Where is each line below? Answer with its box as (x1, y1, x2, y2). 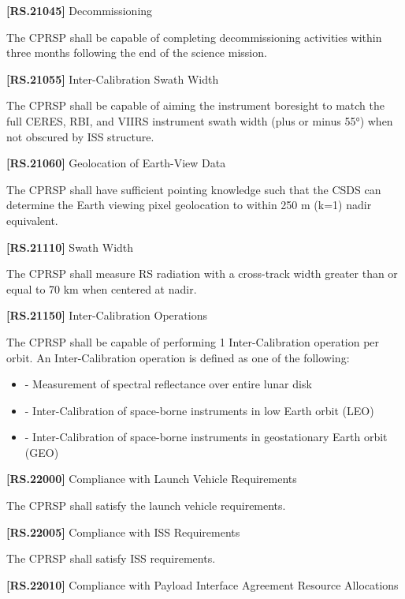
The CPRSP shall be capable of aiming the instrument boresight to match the (6, 97, 385, 114)
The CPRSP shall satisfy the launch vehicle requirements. (6, 497, 286, 514)
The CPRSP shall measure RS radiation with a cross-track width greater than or (6, 265, 398, 282)
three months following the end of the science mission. (6, 44, 267, 61)
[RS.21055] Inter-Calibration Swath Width (6, 70, 219, 87)
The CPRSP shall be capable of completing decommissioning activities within (6, 28, 382, 45)
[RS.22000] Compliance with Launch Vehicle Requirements (6, 470, 297, 487)
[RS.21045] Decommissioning (6, 2, 153, 18)
